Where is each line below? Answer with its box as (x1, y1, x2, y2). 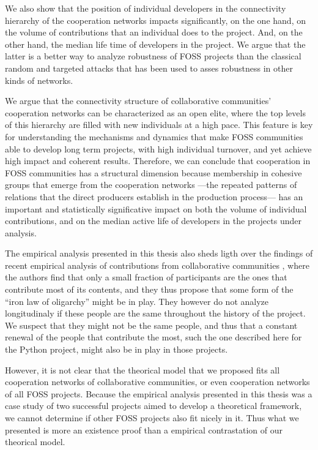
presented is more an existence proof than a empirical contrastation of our (5, 423, 283, 436)
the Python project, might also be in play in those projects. (5, 343, 228, 356)
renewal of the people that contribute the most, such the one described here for (5, 331, 302, 343)
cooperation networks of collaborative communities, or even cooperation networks (5, 375, 310, 388)
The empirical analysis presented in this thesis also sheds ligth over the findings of (5, 247, 313, 260)
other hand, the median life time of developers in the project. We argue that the (5, 37, 306, 50)
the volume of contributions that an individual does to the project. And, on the (5, 26, 303, 39)
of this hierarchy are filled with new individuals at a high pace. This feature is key (5, 118, 313, 131)
